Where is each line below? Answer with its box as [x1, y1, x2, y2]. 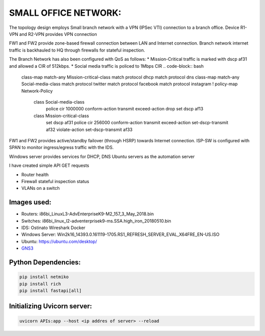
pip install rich [19, 281, 61, 286]
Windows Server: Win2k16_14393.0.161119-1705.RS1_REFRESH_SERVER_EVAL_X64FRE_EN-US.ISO [21, 232, 220, 237]
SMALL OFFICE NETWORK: [9, 7, 122, 18]
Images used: [9, 198, 52, 207]
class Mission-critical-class [33, 113, 89, 119]
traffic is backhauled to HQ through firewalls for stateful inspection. [9, 47, 145, 53]
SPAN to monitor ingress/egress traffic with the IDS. [9, 145, 114, 151]
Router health [21, 172, 49, 178]
